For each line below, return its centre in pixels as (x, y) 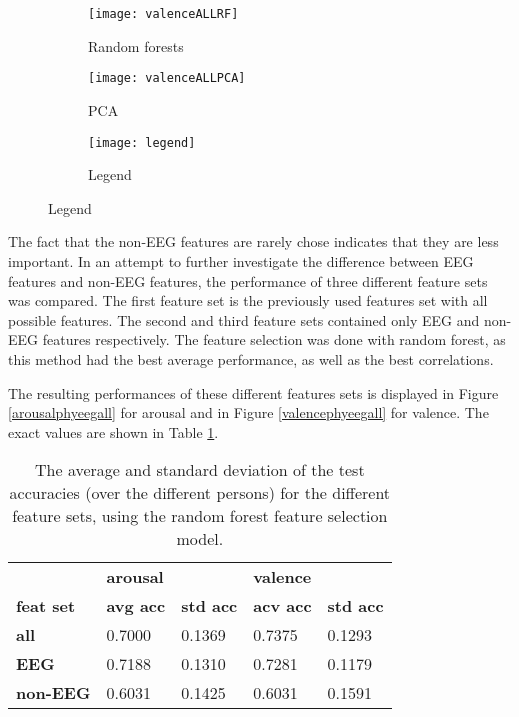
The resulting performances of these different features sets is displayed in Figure (253, 392)
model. (200, 539)
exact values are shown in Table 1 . (113, 431)
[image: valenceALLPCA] (167, 78)
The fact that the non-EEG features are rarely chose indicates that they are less (253, 241)
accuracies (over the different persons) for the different (200, 493)
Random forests (136, 45)
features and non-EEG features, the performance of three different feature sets (248, 280)
